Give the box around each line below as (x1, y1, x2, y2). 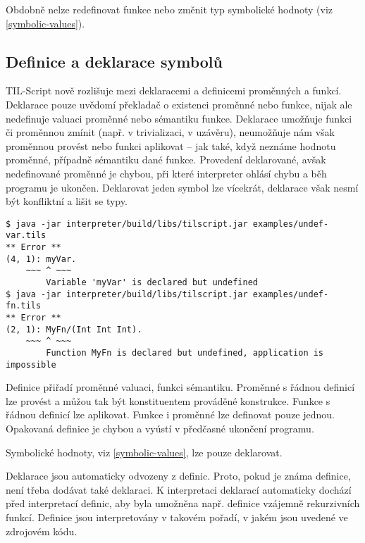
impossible (6, 359, 56, 370)
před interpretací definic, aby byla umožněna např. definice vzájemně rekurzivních (6, 496, 360, 511)
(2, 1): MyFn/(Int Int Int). (6, 324, 142, 335)
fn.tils (6, 301, 42, 311)
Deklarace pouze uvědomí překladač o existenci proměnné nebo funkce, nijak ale (6, 96, 352, 111)
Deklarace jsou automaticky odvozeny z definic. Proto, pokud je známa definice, (6, 468, 351, 483)
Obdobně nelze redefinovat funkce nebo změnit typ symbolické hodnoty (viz (6, 2, 333, 16)
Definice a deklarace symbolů (6, 50, 223, 72)
